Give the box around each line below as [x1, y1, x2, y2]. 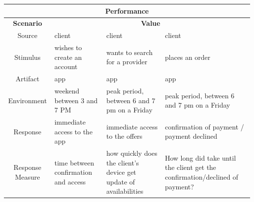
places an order [165, 52, 211, 62]
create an [54, 52, 82, 62]
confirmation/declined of [165, 171, 238, 182]
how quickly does [106, 147, 158, 158]
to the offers [106, 131, 143, 141]
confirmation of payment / [165, 121, 244, 131]
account [54, 61, 78, 72]
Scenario [13, 18, 42, 28]
